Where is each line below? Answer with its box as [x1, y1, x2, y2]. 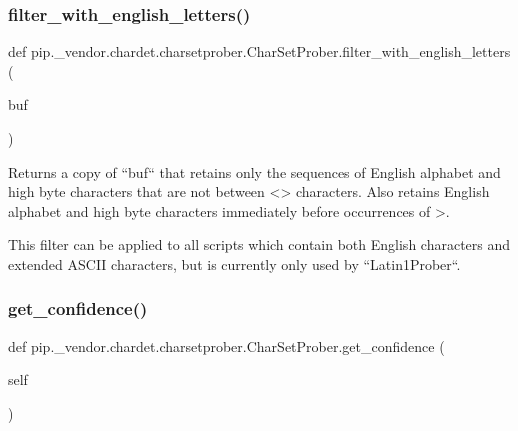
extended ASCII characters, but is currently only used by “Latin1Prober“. [8, 253, 461, 274]
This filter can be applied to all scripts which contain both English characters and [8, 234, 511, 255]
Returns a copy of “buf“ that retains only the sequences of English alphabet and [8, 161, 501, 182]
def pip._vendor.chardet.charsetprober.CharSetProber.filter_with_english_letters [8, 41, 511, 62]
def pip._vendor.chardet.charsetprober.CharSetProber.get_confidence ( [8, 335, 445, 356]
